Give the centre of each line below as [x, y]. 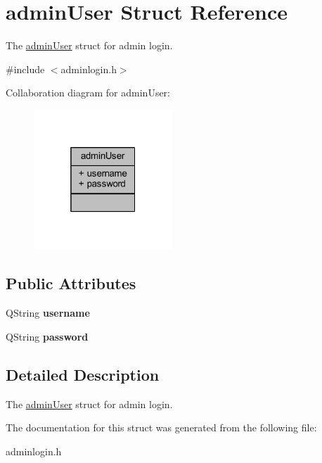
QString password [47, 336]
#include [25, 69]
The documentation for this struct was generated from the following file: [161, 427]
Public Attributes [71, 283]
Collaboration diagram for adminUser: [88, 93]
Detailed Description [83, 374]
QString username [48, 313]
